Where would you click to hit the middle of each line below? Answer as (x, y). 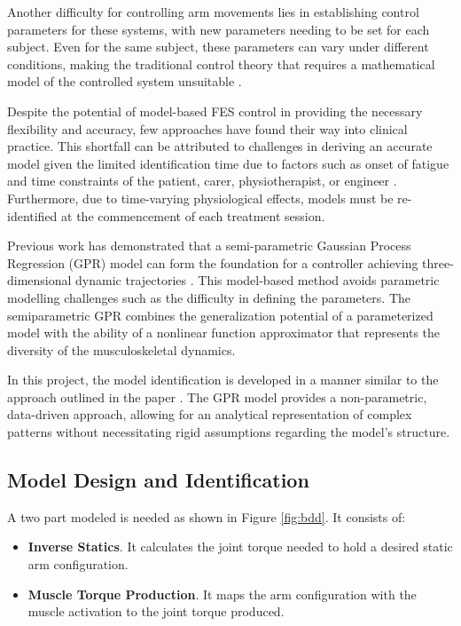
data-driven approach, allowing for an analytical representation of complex (210, 414)
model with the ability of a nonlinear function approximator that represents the (224, 333)
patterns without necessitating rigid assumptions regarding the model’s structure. (229, 432)
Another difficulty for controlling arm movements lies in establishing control (213, 12)
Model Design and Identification (158, 480)
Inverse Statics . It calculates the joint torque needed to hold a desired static (240, 547)
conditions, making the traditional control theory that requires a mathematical (221, 63)
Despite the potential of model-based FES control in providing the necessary (215, 111)
